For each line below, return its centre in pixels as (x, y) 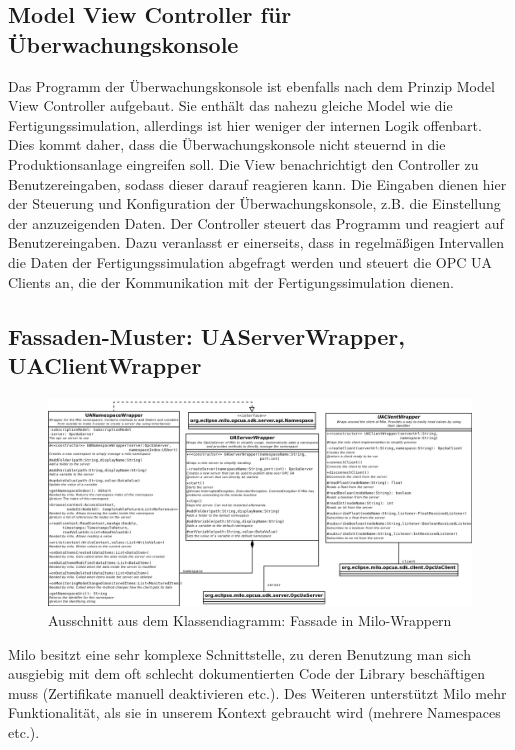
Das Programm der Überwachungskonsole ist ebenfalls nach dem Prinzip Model (251, 85)
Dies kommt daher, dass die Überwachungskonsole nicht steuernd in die (227, 144)
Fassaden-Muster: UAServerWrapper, (206, 335)
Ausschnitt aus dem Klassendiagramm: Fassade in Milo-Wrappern (250, 620)
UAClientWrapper (105, 364)
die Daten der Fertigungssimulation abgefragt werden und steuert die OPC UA (250, 261)
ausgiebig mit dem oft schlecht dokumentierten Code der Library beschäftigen (246, 673)
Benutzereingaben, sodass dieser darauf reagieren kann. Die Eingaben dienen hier (257, 183)
